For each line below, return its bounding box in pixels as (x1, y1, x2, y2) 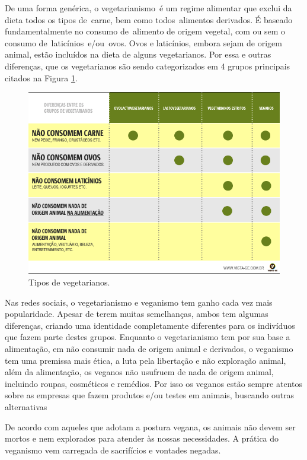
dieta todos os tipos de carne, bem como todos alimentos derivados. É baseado (5, 13, 293, 26)
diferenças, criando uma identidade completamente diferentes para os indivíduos (5, 319, 295, 331)
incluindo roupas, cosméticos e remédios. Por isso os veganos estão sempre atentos (5, 377, 302, 389)
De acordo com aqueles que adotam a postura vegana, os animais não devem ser (5, 420, 296, 433)
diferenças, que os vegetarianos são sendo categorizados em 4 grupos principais (5, 59, 290, 72)
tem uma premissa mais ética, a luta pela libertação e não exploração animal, (5, 354, 286, 366)
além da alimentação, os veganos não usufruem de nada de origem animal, (5, 366, 274, 378)
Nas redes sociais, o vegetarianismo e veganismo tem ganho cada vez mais (5, 296, 273, 308)
